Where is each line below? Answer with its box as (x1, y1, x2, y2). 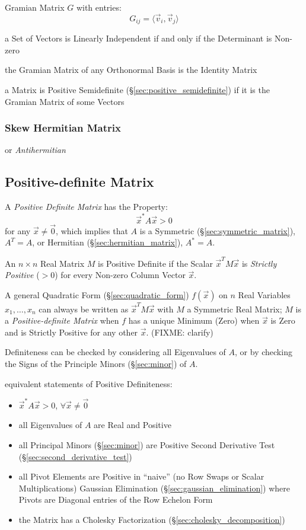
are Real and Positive (94, 419, 171, 431)
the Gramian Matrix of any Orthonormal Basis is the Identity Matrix (5, 63, 257, 76)
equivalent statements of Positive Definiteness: (5, 377, 173, 389)
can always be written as (39, 302, 129, 315)
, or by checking (235, 346, 292, 358)
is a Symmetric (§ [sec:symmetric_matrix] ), (139, 224, 295, 237)
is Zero (270, 314, 295, 327)
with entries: (76, 1, 122, 13)
